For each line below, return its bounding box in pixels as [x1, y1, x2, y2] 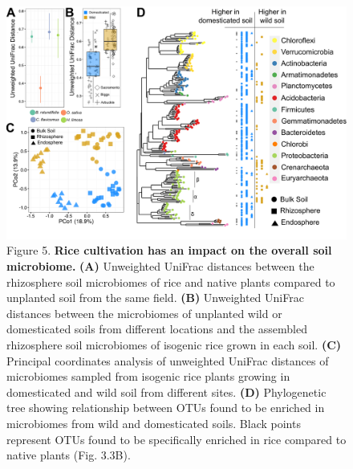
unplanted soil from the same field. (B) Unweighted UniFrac [6, 289, 304, 306]
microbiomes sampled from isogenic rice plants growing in [6, 368, 290, 385]
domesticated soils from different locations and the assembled [6, 320, 308, 337]
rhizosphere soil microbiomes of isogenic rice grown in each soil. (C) [6, 336, 342, 353]
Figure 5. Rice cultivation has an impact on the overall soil [6, 242, 332, 259]
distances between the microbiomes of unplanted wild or [6, 304, 282, 321]
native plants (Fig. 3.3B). [6, 447, 131, 463]
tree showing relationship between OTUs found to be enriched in [6, 399, 325, 416]
